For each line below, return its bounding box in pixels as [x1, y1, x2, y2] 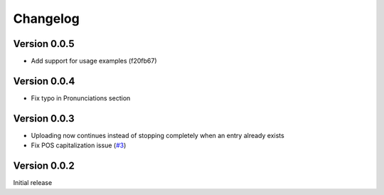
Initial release [13, 179, 53, 187]
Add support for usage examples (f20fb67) [31, 57, 157, 65]
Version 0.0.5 [13, 38, 75, 50]
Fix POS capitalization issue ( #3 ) [31, 141, 127, 149]
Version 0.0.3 [13, 112, 75, 125]
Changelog [13, 11, 80, 26]
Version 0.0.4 [13, 75, 75, 87]
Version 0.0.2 [13, 160, 75, 172]
